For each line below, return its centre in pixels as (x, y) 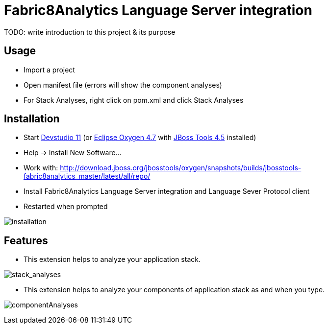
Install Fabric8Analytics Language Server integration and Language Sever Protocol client (167, 191)
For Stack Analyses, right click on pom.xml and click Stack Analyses (134, 100)
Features (26, 240)
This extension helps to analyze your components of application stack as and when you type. (174, 290)
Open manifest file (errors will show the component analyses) (123, 85)
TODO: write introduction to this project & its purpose (90, 32)
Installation (32, 119)
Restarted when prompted (66, 207)
